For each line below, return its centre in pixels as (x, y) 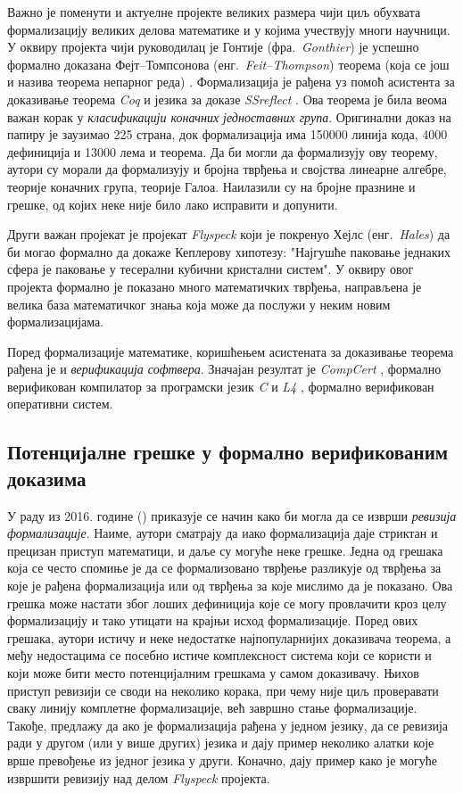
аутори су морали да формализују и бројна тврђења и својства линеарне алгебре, (227, 169)
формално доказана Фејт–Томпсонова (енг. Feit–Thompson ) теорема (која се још (228, 64)
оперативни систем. (60, 404)
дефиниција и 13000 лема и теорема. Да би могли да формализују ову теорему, (223, 151)
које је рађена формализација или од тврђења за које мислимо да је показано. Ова (230, 586)
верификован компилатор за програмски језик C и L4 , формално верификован (221, 386)
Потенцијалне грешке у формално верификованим (228, 452)
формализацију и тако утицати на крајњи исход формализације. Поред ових (213, 620)
